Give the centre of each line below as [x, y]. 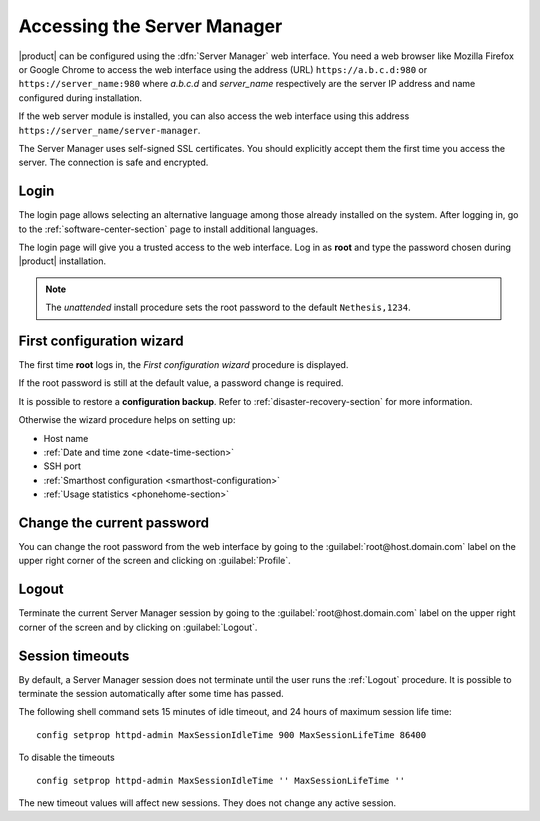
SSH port [62, 466]
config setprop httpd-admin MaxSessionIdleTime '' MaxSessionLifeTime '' [221, 780]
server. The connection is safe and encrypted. [113, 162]
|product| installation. [62, 261]
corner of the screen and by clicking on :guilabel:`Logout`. [138, 627]
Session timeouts [74, 655]
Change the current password [114, 522]
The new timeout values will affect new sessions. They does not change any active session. [207, 803]
